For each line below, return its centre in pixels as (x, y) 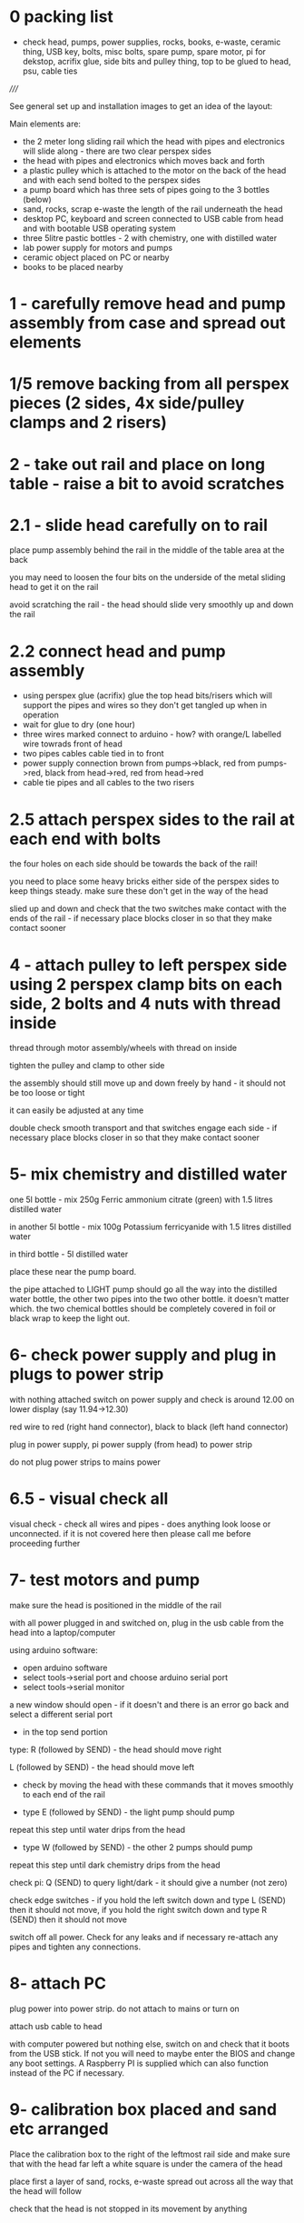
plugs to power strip (87, 1374)
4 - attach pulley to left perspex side (148, 965)
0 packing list (61, 17)
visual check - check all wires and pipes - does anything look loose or (140, 1524)
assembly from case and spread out (147, 323)
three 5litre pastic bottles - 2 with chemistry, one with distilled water (150, 237)
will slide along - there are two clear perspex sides (117, 151)
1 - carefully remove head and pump (147, 304)
